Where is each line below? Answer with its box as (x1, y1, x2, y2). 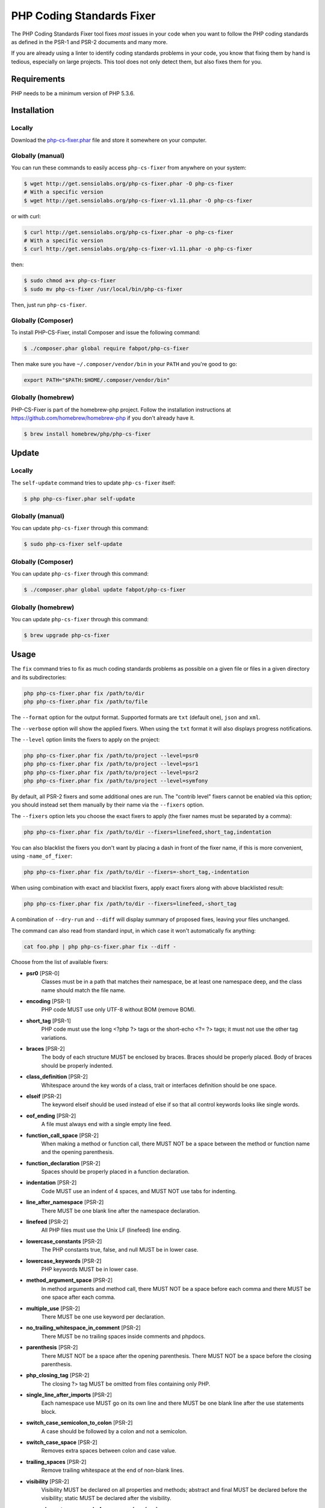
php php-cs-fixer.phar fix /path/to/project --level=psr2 (23, 769, 199, 776)
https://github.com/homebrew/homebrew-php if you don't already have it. (11, 414, 195, 422)
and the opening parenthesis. (41, 1148, 114, 1156)
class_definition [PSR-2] (26, 1073, 88, 1080)
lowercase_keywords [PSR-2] (26, 1257, 102, 1264)
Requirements (11, 74, 66, 84)
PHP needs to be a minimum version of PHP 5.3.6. (11, 89, 135, 97)
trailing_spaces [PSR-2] (26, 1458, 87, 1465)
